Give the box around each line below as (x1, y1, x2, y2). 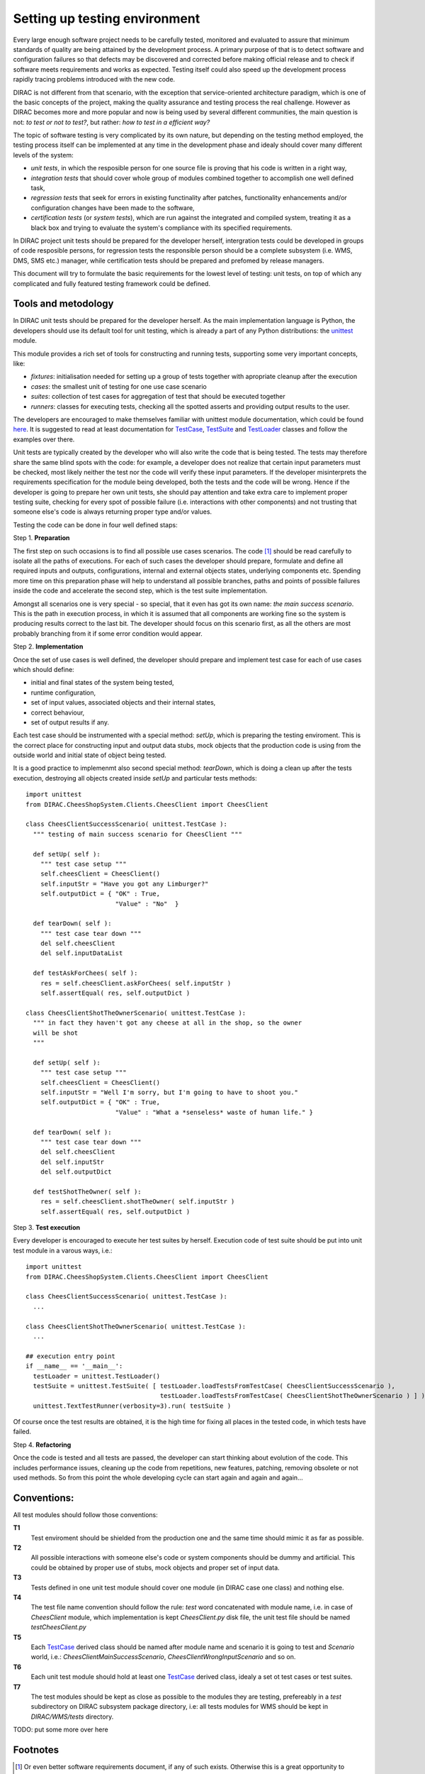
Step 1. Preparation (13, 534, 70, 542)
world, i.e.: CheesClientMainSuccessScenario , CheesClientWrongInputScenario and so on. (30, 1653, 296, 1661)
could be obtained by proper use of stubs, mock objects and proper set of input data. (30, 1563, 280, 1572)
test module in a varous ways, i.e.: (13, 1246, 113, 1255)
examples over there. (13, 435, 75, 443)
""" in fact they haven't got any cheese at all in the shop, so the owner (33, 1019, 302, 1027)
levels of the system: (13, 150, 74, 159)
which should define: (13, 665, 74, 673)
